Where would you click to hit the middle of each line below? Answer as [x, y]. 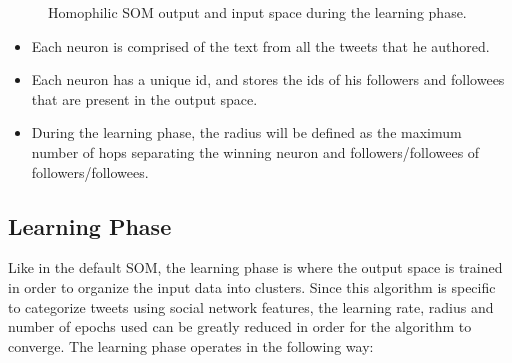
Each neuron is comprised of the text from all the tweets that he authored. [260, 45]
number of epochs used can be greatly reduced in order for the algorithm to [240, 326]
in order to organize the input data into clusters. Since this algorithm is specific [252, 286]
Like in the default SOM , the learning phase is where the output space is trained [255, 267]
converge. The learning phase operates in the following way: [191, 345]
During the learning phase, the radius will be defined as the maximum [246, 132]
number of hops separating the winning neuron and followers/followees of [255, 151]
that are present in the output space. [144, 98]
